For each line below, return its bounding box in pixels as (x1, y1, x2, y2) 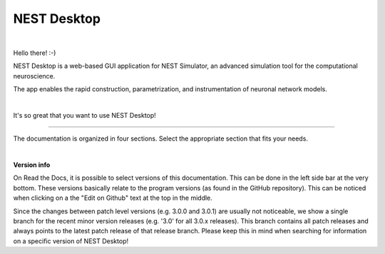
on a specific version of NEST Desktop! (13, 236, 128, 245)
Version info (13, 161, 51, 169)
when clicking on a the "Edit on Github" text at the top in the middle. (13, 193, 213, 203)
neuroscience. (13, 71, 56, 80)
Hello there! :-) (13, 49, 56, 57)
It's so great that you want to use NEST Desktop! (13, 111, 156, 119)
